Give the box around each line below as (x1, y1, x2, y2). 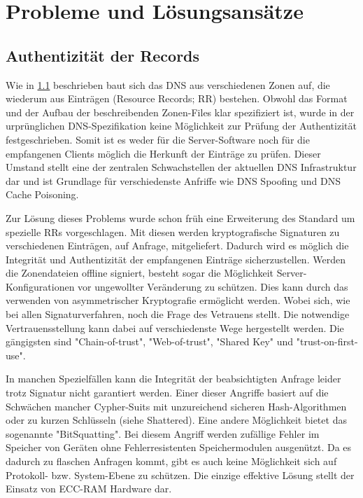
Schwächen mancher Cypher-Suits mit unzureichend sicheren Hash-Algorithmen (6, 399, 347, 413)
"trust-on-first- (296, 334, 358, 349)
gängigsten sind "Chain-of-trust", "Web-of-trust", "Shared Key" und (6, 334, 294, 349)
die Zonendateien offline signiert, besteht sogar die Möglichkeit (6, 265, 273, 280)
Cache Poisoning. (6, 187, 79, 202)
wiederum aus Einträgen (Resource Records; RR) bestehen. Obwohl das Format (6, 91, 348, 106)
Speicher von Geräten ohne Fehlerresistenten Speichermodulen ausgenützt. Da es (6, 440, 352, 455)
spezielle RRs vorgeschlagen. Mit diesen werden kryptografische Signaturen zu (6, 224, 340, 239)
